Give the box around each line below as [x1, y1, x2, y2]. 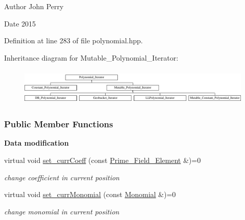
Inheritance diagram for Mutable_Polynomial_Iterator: [4, 52, 179, 63]
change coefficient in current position [4, 172, 119, 182]
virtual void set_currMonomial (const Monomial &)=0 [4, 189, 176, 200]
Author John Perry [4, 1, 64, 11]
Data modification [4, 137, 69, 148]
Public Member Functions [4, 118, 113, 130]
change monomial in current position [4, 206, 119, 216]
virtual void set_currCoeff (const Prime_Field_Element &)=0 [4, 155, 201, 166]
